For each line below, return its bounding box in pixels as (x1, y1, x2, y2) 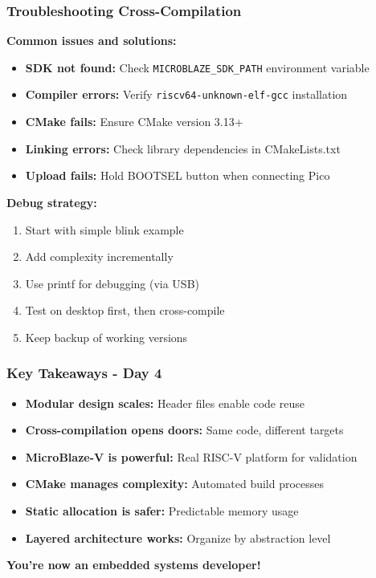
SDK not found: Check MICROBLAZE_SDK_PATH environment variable (25, 59, 370, 75)
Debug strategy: (6, 193, 97, 210)
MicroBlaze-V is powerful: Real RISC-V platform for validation (25, 448, 358, 465)
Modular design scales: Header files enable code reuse (25, 394, 304, 411)
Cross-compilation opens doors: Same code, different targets (25, 421, 344, 438)
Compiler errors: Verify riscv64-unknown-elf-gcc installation (25, 86, 348, 103)
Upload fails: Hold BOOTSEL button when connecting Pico (25, 167, 330, 184)
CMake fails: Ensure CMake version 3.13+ (25, 113, 243, 130)
